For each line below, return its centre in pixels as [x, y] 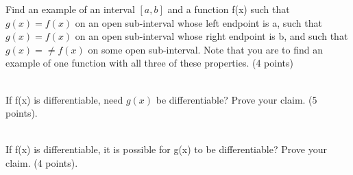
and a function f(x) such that [229, 9]
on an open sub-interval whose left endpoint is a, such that [198, 22]
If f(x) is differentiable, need [64, 99]
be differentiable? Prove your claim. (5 [236, 99]
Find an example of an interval [70, 9]
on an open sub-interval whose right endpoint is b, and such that [211, 36]
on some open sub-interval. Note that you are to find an [205, 49]
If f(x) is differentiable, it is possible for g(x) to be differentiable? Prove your [166, 149]
